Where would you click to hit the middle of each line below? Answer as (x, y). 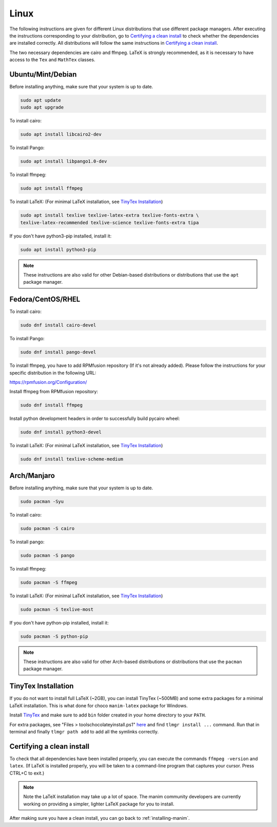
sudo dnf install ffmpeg (52, 405)
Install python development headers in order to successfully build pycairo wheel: (95, 418)
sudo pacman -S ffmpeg (49, 582)
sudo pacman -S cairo (47, 528)
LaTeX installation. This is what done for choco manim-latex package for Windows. (99, 705)
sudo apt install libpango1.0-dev (64, 161)
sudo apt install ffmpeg (52, 188)
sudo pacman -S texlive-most (57, 609)
